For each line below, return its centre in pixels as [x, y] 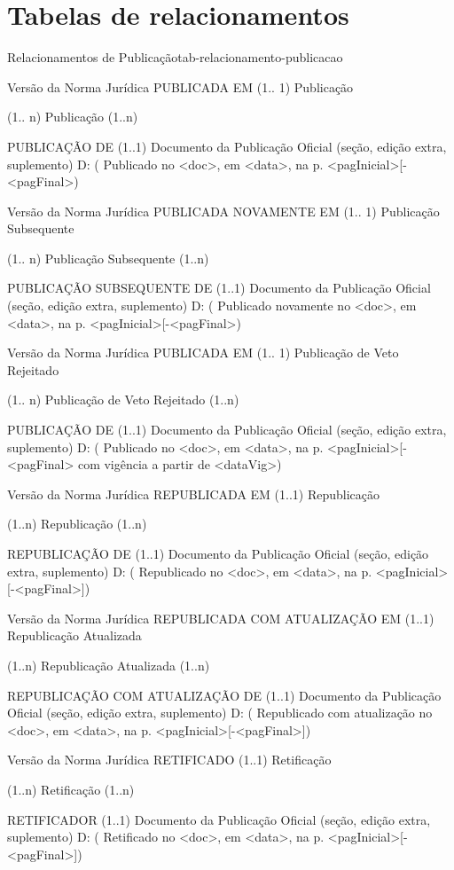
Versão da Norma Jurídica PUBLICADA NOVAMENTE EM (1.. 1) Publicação [223, 211]
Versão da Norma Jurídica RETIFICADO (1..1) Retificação [169, 760]
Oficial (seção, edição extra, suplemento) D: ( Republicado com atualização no [220, 713]
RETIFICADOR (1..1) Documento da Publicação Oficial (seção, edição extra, [219, 819]
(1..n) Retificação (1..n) [71, 789]
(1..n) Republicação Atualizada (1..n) [109, 665]
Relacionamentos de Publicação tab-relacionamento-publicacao [175, 57]
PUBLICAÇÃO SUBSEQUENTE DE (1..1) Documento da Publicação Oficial [219, 288]
